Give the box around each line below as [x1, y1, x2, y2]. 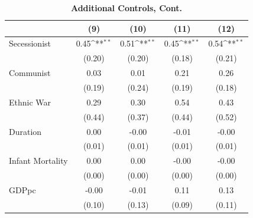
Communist [9, 67, 51, 79]
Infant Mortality [9, 154, 68, 167]
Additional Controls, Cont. [70, 2, 183, 14]
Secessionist [9, 37, 51, 49]
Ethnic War [9, 95, 51, 108]
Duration [9, 125, 42, 137]
